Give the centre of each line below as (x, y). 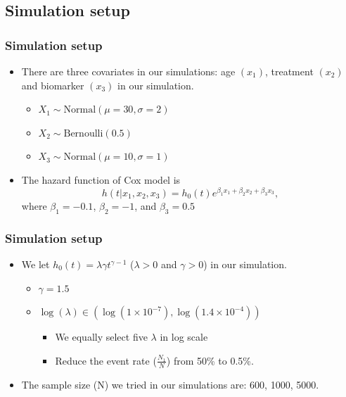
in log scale (184, 337)
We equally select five (101, 337)
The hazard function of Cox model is (101, 179)
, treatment (289, 71)
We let (36, 264)
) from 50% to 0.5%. (210, 360)
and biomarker (53, 85)
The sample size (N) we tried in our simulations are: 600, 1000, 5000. (170, 384)
